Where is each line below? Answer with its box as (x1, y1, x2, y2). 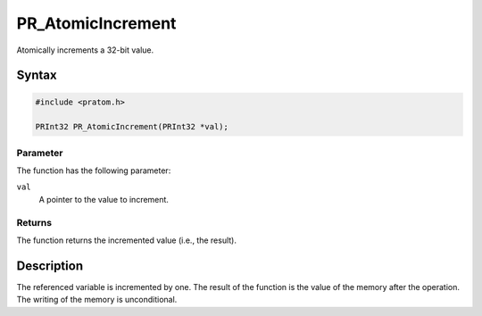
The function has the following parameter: (16, 165, 171, 176)
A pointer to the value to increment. (38, 194, 170, 204)
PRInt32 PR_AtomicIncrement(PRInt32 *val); (35, 121, 229, 132)
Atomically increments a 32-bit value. (16, 45, 154, 55)
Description (16, 258, 84, 273)
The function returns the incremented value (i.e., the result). (16, 235, 237, 245)
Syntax (16, 68, 57, 83)
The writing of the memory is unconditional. (16, 295, 178, 305)
